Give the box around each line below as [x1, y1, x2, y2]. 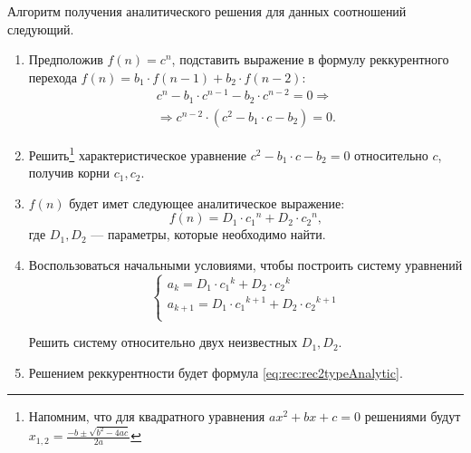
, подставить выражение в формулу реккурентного [171, 50, 449, 69]
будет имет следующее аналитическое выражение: [69, 193, 345, 212]
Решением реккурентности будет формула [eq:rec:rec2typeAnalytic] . [28, 362, 403, 381]
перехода [28, 67, 77, 86]
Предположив [28, 50, 103, 69]
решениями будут [364, 407, 461, 426]
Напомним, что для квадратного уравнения [28, 407, 265, 426]
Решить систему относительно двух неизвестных [28, 333, 298, 352]
